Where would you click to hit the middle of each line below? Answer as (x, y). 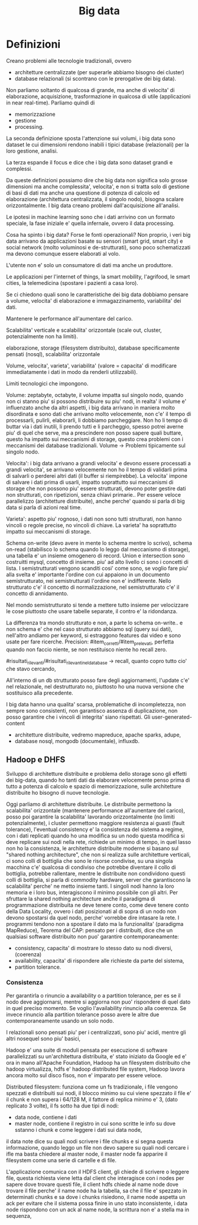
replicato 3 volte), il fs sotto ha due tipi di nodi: (63, 1106)
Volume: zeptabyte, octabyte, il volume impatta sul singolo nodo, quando (95, 395)
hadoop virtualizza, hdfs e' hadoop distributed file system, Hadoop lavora (95, 1069)
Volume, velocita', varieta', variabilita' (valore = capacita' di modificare (92, 366)
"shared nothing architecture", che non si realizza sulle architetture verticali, (98, 855)
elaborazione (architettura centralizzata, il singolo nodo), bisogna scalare (95, 199)
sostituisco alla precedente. (40, 693)
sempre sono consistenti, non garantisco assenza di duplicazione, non (92, 710)
